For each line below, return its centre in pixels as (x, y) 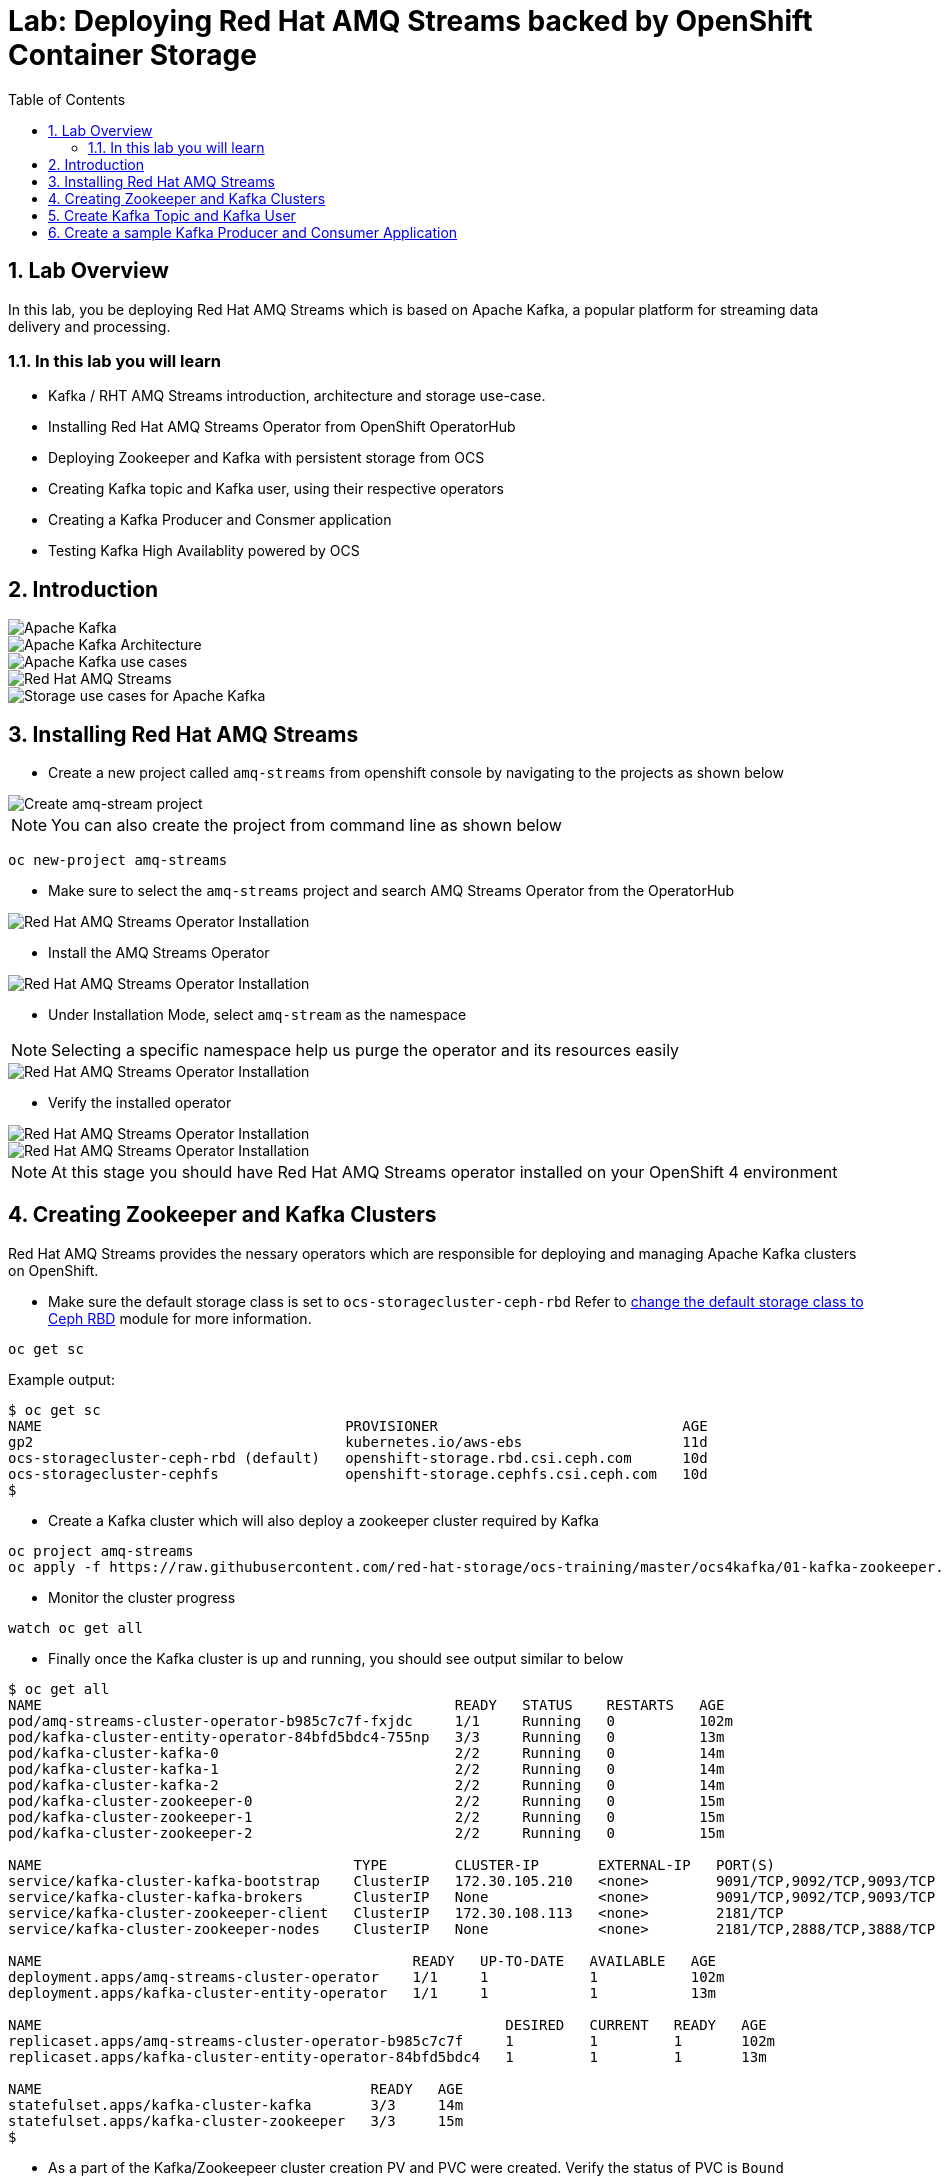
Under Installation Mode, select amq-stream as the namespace (257, 1015)
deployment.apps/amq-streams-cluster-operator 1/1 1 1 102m (366, 1976)
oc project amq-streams (101, 1550)
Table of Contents (67, 99)
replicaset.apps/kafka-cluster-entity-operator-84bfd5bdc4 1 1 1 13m (387, 2056)
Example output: (61, 1379)
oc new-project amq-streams (118, 860)
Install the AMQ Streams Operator (159, 953)
